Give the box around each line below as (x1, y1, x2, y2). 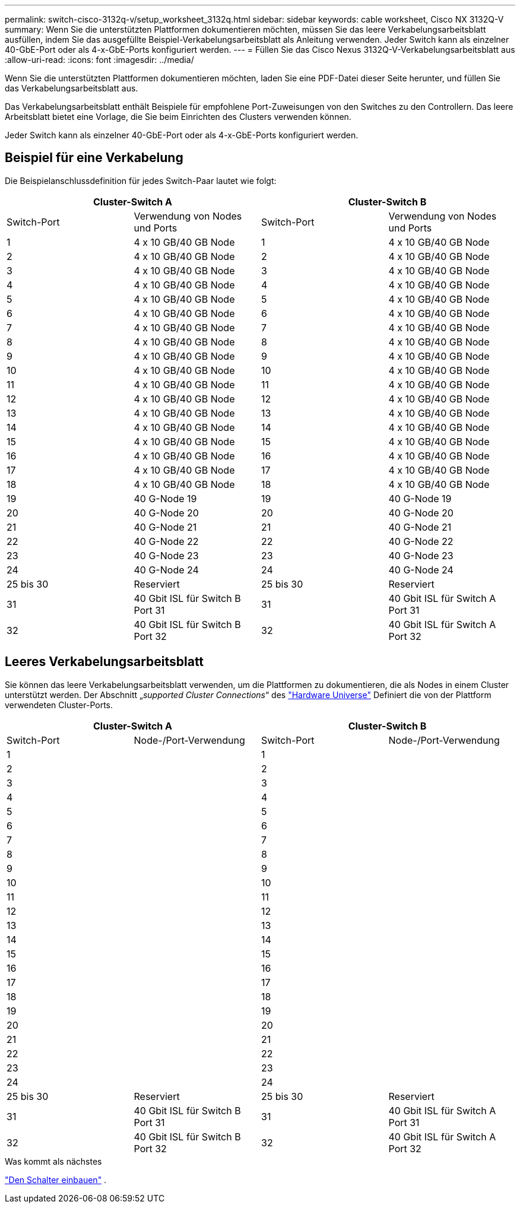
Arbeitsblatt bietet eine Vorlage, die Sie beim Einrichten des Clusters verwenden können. (5, 112, 351, 122)
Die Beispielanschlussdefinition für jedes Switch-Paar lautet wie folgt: (5, 175, 277, 186)
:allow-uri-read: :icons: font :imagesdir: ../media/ (5, 55, 194, 65)
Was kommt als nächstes (5, 1156, 102, 1166)
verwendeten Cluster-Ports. (5, 699, 113, 710)
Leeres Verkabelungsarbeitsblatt (5, 654, 204, 670)
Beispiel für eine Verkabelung (5, 150, 183, 166)
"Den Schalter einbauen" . (5, 1174, 107, 1185)
